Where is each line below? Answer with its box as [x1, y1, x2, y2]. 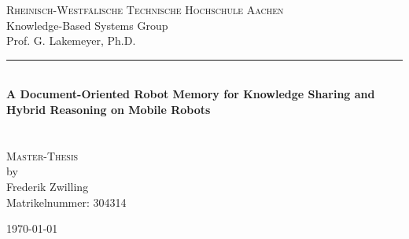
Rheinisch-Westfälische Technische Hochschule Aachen [6, 2, 284, 17]
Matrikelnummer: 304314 [6, 193, 127, 210]
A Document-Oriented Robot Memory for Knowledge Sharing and [6, 86, 375, 102]
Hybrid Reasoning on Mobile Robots [6, 101, 211, 117]
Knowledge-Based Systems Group [6, 17, 168, 33]
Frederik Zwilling [6, 178, 89, 194]
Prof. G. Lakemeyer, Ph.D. [6, 32, 136, 49]
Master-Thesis [6, 147, 79, 164]
